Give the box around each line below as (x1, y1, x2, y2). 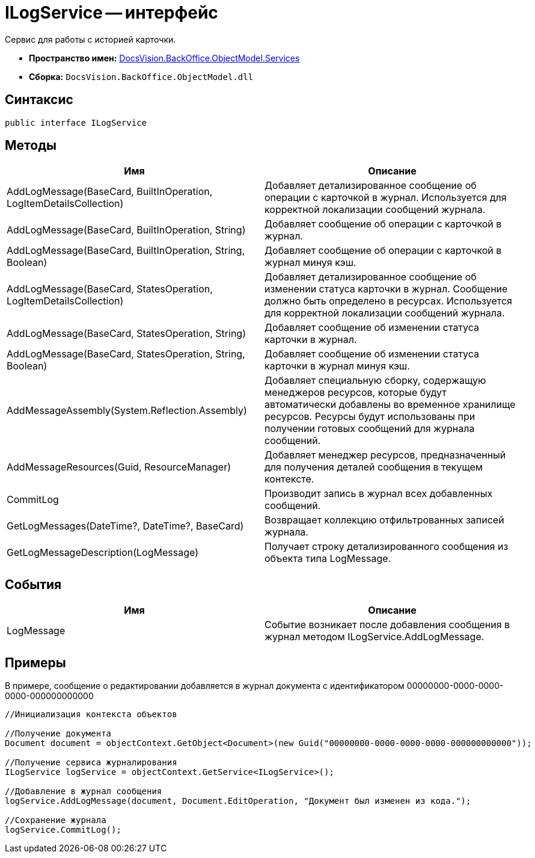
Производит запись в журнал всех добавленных (264, 487, 493, 500)
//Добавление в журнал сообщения (5, 786, 162, 797)
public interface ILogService (5, 117, 147, 128)
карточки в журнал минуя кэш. (264, 360, 410, 372)
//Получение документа (5, 729, 112, 739)
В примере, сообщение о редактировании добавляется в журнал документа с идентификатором (5, 681, 405, 691)
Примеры (5, 655, 66, 670)
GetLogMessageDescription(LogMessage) (7, 546, 198, 559)
